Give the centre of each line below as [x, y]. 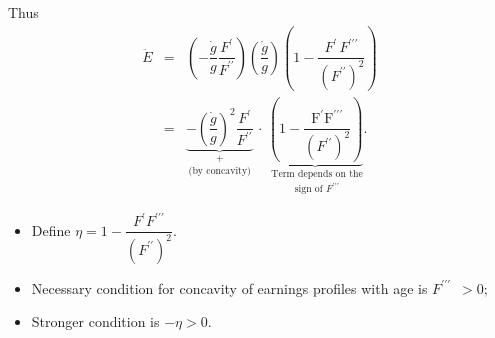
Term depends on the [317, 174]
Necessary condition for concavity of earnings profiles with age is [229, 287]
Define [51, 229]
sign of [308, 189]
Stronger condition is [95, 321]
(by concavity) [219, 170]
